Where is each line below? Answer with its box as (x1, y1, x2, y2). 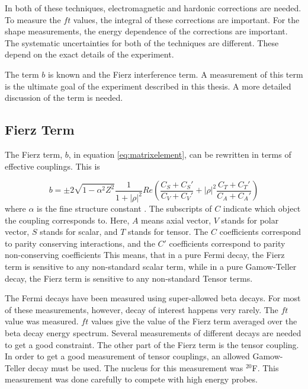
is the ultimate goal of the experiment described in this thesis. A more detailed (5, 79, 291, 92)
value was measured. (5, 315, 79, 327)
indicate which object (223, 202, 301, 215)
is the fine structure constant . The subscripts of (37, 202, 212, 215)
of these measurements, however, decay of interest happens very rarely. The (5, 303, 278, 315)
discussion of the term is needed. (5, 91, 123, 104)
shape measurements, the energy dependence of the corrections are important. (5, 25, 288, 37)
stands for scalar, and (40, 225, 118, 238)
